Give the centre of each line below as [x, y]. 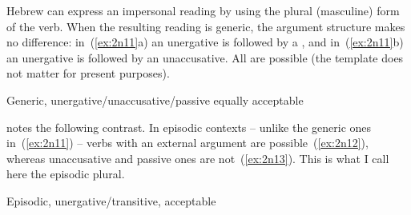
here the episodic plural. [66, 174]
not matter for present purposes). [88, 73]
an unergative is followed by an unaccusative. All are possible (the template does [205, 57]
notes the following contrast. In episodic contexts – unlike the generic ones [189, 127]
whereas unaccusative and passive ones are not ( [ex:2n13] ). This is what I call [198, 158]
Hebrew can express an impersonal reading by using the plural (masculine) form [203, 10]
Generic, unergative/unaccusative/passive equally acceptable [155, 100]
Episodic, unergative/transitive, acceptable [111, 200]
